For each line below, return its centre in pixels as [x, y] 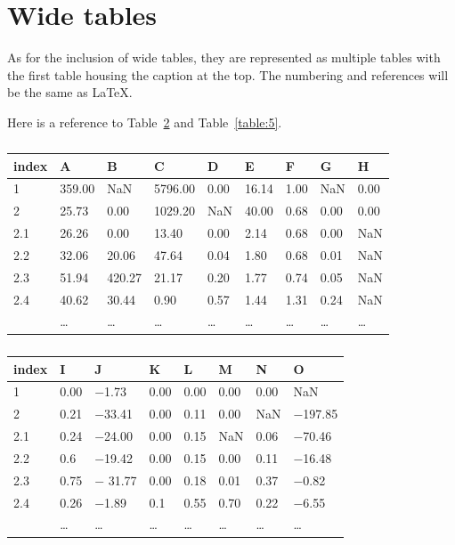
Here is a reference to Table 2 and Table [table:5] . [145, 122]
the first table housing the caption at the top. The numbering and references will [228, 74]
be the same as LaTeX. [70, 92]
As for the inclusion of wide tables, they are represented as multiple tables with [224, 57]
